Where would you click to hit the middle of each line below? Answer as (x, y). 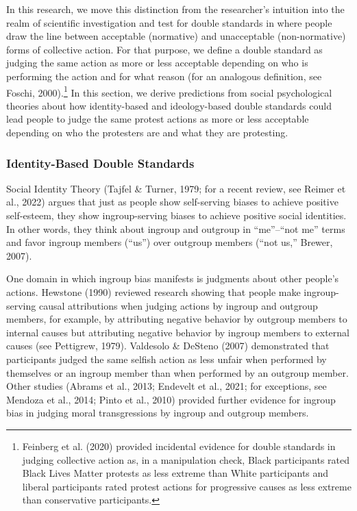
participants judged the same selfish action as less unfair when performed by (167, 359)
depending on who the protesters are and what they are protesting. (147, 132)
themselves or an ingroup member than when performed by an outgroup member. (177, 372)
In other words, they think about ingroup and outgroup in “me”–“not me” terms (176, 228)
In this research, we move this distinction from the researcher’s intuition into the (175, 9)
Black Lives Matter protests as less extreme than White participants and (175, 473)
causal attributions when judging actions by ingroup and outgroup (178, 305)
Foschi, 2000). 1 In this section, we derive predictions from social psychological (169, 91)
